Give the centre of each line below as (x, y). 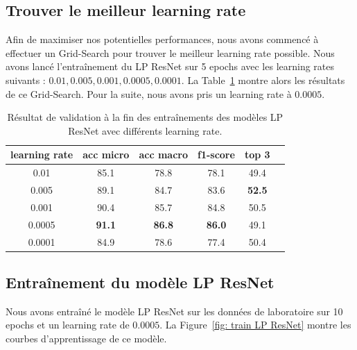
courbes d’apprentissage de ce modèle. (86, 339)
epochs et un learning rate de (68, 325)
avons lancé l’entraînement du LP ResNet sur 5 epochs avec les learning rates (170, 66)
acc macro (163, 155)
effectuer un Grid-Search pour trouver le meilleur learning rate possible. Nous (170, 52)
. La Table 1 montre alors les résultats (263, 80)
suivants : (26, 80)
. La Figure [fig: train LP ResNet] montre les (255, 325)
